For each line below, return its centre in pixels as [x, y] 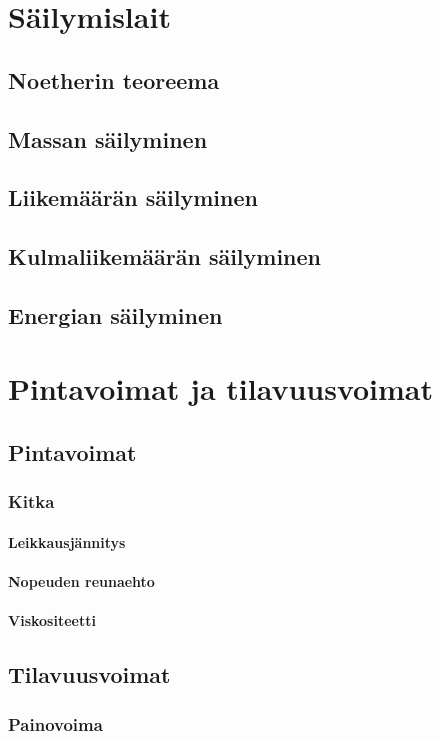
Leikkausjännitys [67, 541]
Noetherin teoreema [114, 79]
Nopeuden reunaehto [81, 581]
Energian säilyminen [115, 314]
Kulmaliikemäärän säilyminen [165, 256]
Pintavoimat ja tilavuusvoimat [221, 388]
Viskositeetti [52, 620]
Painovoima [55, 723]
